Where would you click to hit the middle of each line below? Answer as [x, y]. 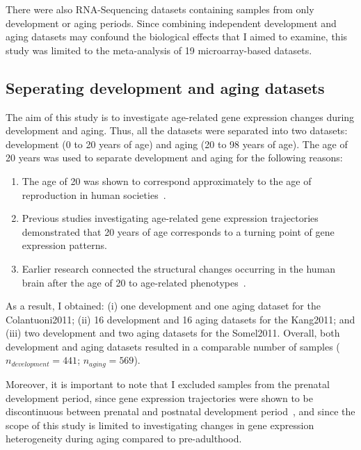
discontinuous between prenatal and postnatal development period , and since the [180, 411]
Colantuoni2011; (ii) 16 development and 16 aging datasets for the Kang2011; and [180, 319]
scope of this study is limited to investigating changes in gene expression [160, 425]
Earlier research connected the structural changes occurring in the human [179, 268]
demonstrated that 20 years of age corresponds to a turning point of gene [178, 231]
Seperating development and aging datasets [165, 87]
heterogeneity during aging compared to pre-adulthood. [124, 439]
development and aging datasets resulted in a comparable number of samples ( [173, 346]
